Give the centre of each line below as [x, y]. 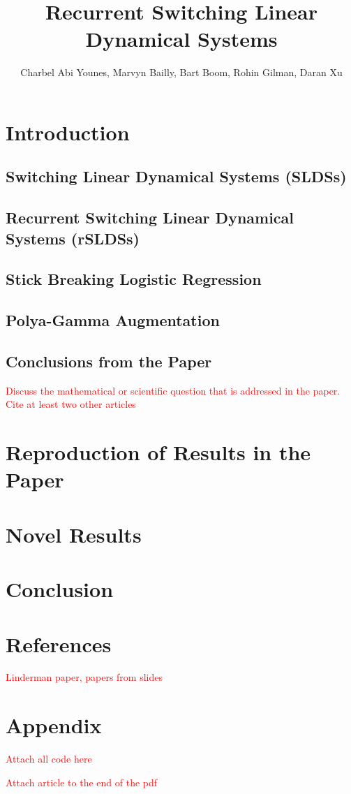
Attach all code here [49, 759]
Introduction [68, 132]
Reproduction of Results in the [158, 452]
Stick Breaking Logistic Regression [134, 279]
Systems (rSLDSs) [73, 238]
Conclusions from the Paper [109, 361]
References [59, 644]
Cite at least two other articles [71, 404]
